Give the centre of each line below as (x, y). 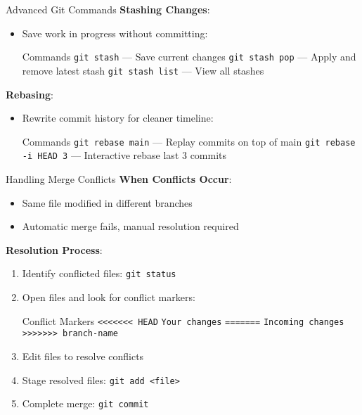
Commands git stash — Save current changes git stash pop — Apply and (189, 57)
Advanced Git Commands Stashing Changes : (108, 9)
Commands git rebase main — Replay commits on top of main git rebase (189, 141)
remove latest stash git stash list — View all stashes (143, 70)
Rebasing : (30, 94)
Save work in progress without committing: (115, 33)
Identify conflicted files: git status (99, 273)
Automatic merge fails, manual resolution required (130, 226)
